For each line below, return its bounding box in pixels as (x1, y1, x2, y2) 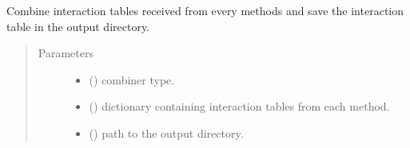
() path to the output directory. (89, 124, 244, 141)
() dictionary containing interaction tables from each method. (89, 98, 390, 115)
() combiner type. (89, 71, 175, 88)
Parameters (38, 45, 94, 61)
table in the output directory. (6, 18, 150, 34)
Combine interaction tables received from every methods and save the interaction (6, 2, 404, 18)
